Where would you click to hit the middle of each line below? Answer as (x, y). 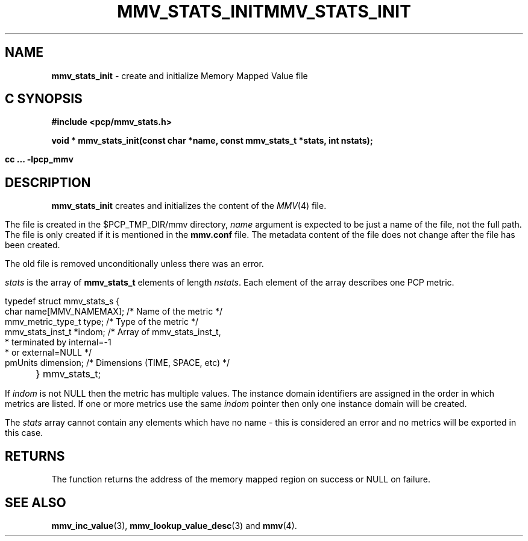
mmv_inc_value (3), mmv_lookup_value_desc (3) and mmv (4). (174, 525)
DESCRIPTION (48, 182)
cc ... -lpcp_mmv (39, 159)
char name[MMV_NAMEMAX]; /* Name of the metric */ (114, 312)
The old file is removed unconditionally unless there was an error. (134, 264)
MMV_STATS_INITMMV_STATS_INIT (264, 11)
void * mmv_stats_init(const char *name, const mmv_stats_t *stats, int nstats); (212, 141)
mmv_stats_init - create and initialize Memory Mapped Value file (180, 75)
